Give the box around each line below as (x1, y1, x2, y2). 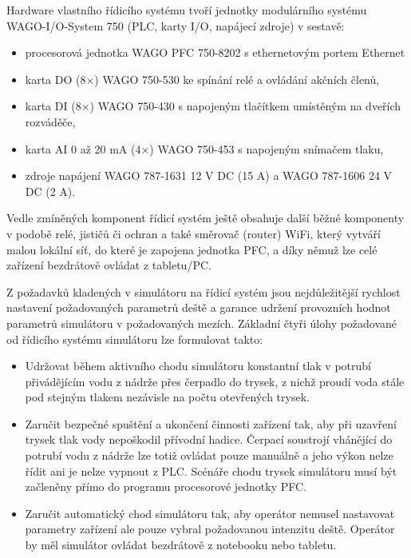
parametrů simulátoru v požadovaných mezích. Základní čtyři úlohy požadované (6, 314, 397, 331)
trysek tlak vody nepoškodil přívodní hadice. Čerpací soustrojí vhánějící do (25, 431, 393, 448)
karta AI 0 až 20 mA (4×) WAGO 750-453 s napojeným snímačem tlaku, (25, 140, 384, 157)
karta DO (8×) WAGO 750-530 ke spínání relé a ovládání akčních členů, (25, 70, 380, 87)
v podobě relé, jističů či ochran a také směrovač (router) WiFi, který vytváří (6, 225, 381, 241)
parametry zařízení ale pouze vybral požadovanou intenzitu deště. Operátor (25, 520, 395, 537)
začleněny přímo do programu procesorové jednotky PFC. (25, 478, 307, 495)
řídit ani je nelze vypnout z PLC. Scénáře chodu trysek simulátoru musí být (25, 462, 397, 479)
